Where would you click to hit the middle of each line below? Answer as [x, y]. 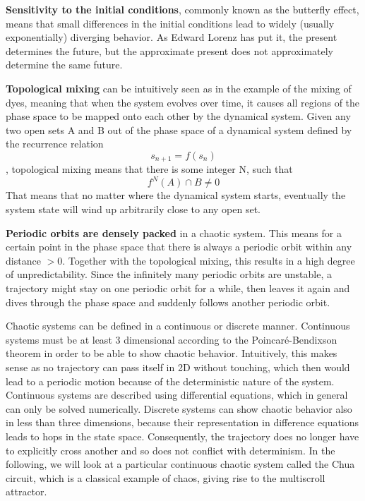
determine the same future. [64, 65]
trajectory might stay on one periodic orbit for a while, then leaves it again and [178, 288]
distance [23, 260]
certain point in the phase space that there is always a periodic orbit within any [179, 247]
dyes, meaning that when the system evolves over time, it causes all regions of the [183, 102]
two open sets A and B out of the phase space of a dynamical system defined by [179, 129]
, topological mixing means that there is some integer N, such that [149, 169]
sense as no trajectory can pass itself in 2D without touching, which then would [178, 367]
